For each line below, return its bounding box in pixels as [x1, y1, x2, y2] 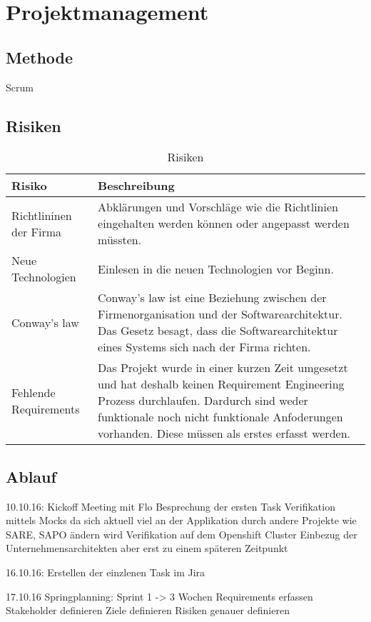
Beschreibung [98, 177, 175, 194]
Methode [6, 46, 73, 68]
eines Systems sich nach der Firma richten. [98, 338, 311, 356]
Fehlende [11, 383, 56, 401]
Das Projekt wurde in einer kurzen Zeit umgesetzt [98, 359, 348, 376]
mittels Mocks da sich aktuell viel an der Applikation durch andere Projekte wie [6, 513, 357, 528]
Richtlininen [11, 206, 72, 224]
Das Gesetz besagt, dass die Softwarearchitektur [98, 322, 338, 339]
